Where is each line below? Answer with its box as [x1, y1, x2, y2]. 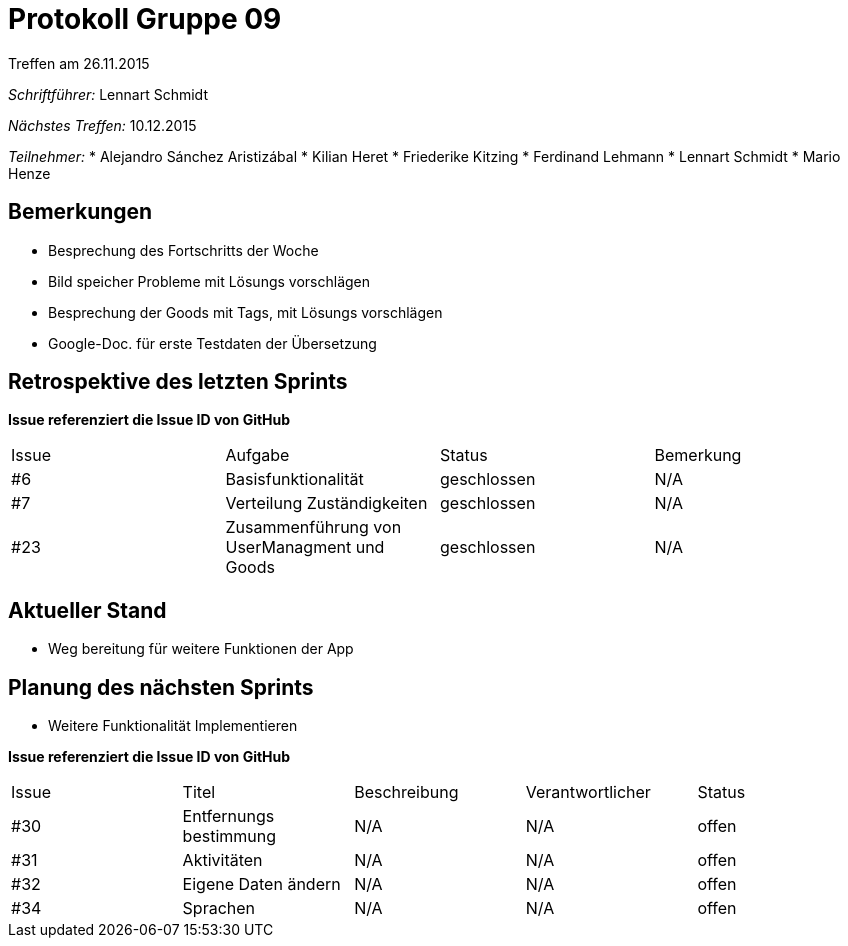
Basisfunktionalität [225, 469, 364, 490]
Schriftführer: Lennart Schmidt [8, 85, 208, 103]
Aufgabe [225, 445, 290, 466]
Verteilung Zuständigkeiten [225, 493, 428, 514]
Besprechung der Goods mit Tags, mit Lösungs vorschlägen [48, 303, 443, 321]
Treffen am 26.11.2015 [8, 54, 150, 72]
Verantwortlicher [525, 782, 651, 803]
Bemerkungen [8, 199, 153, 225]
